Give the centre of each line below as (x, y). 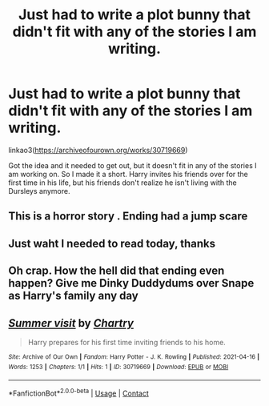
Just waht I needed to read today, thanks (112, 243)
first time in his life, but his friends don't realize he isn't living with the (123, 183)
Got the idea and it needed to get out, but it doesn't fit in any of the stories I (132, 165)
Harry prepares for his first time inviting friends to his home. (126, 342)
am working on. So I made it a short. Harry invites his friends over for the (128, 174)
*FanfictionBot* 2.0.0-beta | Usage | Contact (79, 392)
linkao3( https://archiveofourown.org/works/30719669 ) (98, 150)
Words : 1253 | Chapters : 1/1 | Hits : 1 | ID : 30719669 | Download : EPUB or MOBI (118, 367)
